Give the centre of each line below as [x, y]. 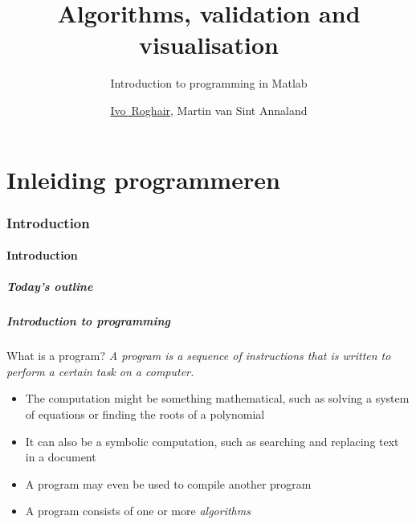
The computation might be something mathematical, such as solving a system [217, 398]
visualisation [209, 45]
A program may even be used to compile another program [168, 483]
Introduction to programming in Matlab [209, 83]
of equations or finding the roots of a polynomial [145, 414]
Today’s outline [50, 287]
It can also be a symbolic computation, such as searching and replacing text [212, 441]
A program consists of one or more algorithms [138, 511]
